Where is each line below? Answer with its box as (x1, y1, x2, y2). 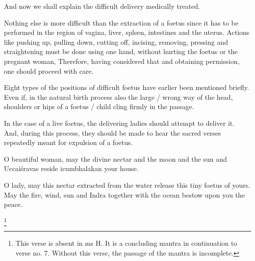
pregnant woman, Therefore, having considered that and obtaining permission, (4, 56, 240, 66)
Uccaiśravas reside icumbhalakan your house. (4, 163, 139, 174)
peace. (4, 199, 23, 209)
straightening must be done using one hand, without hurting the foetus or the (4, 46, 238, 57)
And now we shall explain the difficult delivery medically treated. (4, 1, 200, 11)
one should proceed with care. (4, 65, 94, 76)
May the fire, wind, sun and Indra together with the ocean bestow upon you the (4, 189, 245, 200)
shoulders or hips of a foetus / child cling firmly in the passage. (4, 101, 194, 112)
